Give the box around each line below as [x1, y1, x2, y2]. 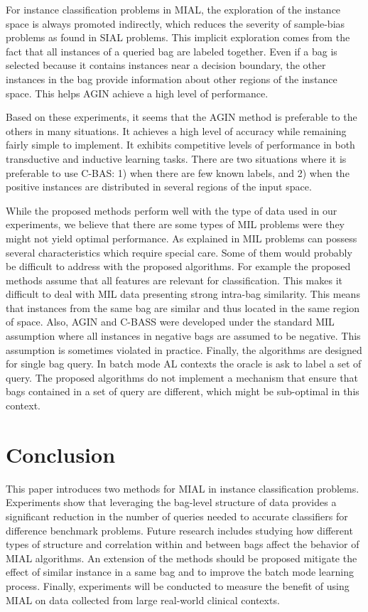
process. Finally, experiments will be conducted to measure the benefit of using [6, 578, 350, 593]
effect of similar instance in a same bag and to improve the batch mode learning [6, 564, 354, 579]
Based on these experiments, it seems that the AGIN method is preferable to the [6, 109, 357, 124]
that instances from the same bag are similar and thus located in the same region [6, 300, 359, 315]
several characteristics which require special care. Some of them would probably [6, 245, 352, 259]
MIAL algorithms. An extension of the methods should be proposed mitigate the [6, 550, 357, 565]
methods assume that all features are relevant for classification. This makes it [6, 272, 342, 287]
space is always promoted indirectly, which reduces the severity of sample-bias [6, 16, 345, 31]
